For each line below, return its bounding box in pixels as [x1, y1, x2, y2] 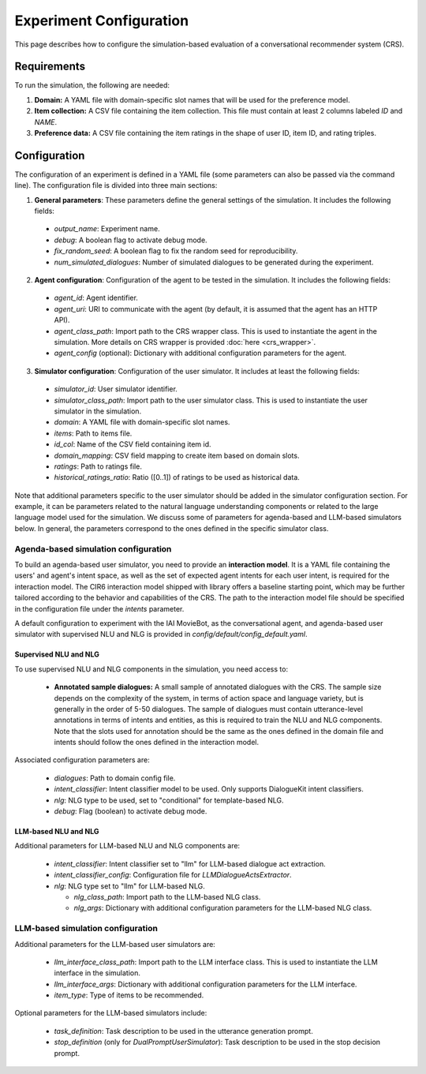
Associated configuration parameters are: [14, 755, 150, 765]
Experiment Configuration [14, 12, 189, 29]
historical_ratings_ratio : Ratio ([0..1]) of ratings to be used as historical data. [54, 473, 300, 482]
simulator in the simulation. [54, 406, 142, 416]
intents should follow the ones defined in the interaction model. [54, 738, 260, 747]
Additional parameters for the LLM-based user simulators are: [14, 939, 216, 949]
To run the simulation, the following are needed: [14, 80, 170, 90]
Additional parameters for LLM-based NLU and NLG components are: [14, 841, 241, 851]
